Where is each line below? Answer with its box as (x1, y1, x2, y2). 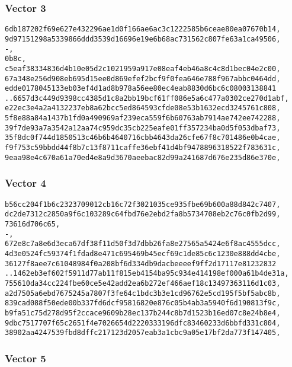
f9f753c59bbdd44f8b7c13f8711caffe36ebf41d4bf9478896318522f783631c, (5, 143, 281, 152)
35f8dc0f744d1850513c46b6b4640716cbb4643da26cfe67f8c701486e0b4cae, (5, 133, 281, 142)
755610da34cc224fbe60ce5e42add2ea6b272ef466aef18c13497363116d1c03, (5, 279, 281, 288)
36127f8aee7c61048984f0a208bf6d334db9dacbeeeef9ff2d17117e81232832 (5, 259, 277, 268)
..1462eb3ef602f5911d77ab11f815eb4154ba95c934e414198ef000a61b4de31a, (5, 269, 289, 278)
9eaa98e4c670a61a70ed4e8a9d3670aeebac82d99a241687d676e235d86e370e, (5, 153, 281, 162)
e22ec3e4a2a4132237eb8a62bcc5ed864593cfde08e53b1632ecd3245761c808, (5, 104, 281, 113)
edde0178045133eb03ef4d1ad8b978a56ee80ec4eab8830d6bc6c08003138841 (5, 84, 277, 93)
